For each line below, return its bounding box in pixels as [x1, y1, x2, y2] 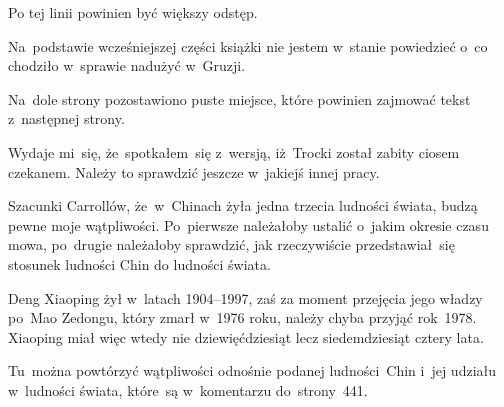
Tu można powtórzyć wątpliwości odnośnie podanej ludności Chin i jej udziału [8, 360, 497, 381]
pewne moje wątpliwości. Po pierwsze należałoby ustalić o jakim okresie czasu [8, 214, 489, 235]
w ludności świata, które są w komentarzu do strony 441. [8, 379, 368, 400]
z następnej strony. [8, 108, 125, 129]
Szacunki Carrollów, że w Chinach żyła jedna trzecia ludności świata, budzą [8, 195, 478, 216]
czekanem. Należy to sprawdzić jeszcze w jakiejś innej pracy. [8, 161, 380, 182]
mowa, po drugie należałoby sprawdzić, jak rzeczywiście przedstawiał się [8, 234, 455, 255]
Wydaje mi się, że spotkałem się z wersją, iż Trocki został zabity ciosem [8, 141, 460, 162]
